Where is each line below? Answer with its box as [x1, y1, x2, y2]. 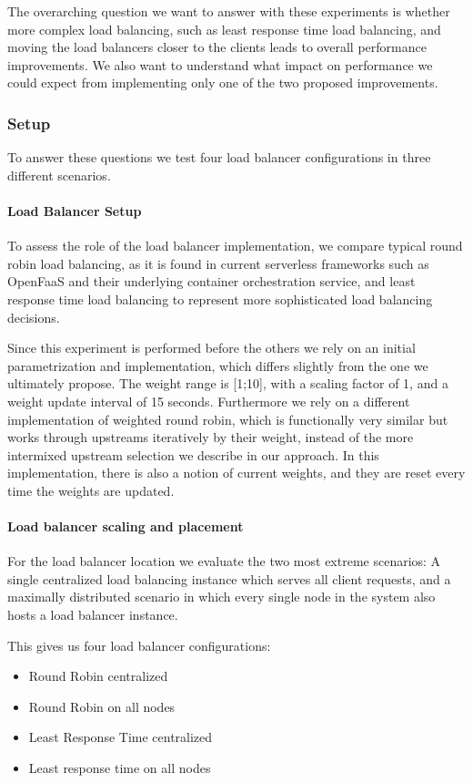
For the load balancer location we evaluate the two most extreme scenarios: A [7, 551, 441, 571]
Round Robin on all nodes [28, 696, 176, 716]
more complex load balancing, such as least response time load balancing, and [7, 19, 441, 38]
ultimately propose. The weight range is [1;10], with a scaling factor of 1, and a [7, 374, 448, 393]
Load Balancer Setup [7, 201, 142, 220]
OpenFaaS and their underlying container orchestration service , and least [7, 272, 416, 291]
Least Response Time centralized [28, 727, 213, 747]
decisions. [7, 307, 60, 326]
